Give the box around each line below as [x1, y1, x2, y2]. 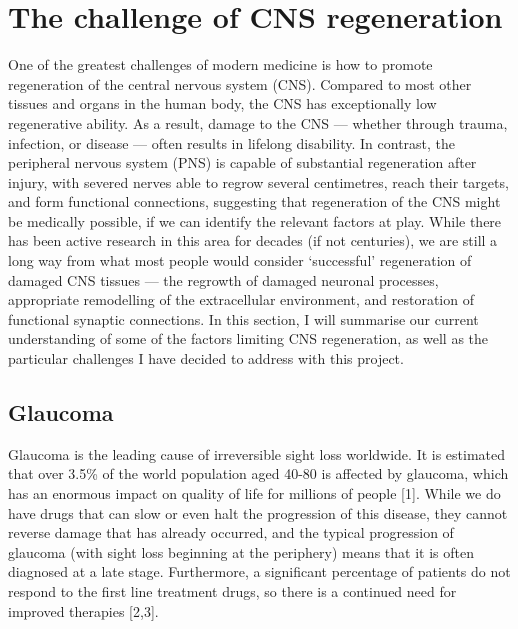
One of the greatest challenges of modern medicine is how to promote [8, 54, 433, 75]
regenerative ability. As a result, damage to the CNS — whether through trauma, [8, 112, 508, 133]
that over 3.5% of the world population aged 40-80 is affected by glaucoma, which [8, 463, 509, 484]
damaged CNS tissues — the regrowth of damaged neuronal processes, [8, 269, 439, 290]
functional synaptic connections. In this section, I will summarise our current [8, 308, 479, 329]
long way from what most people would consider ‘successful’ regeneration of [8, 250, 472, 271]
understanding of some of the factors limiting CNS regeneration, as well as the [8, 328, 489, 349]
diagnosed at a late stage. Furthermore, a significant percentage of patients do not [8, 561, 511, 582]
